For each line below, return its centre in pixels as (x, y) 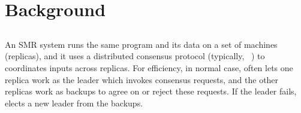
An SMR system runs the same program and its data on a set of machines (141, 44)
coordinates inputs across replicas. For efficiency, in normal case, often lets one (149, 67)
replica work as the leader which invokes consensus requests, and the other (142, 79)
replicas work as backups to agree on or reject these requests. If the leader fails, (151, 91)
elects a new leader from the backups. (74, 103)
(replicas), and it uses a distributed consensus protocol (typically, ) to (135, 56)
